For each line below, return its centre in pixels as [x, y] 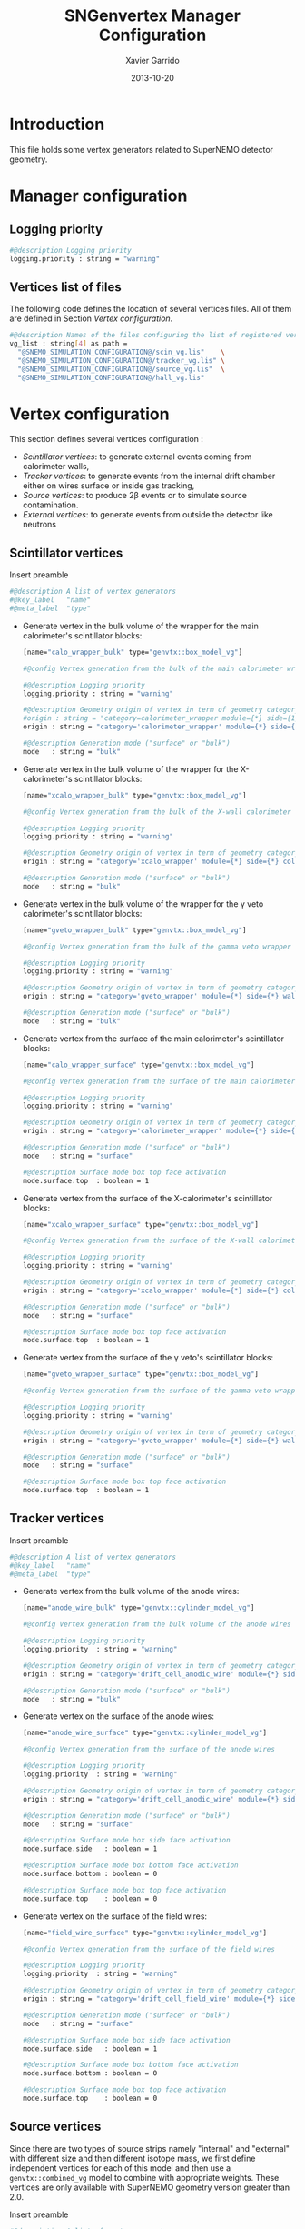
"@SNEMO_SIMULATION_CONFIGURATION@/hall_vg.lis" [111, 377]
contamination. [50, 505]
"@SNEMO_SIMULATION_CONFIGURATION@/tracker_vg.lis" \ [121, 360]
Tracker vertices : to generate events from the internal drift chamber [149, 476]
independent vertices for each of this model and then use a [120, 2168]
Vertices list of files [66, 287]
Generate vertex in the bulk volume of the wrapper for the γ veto [143, 904]
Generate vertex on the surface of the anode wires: [118, 1716]
